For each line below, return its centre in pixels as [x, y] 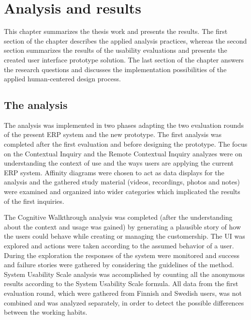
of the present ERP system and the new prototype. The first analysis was [113, 134]
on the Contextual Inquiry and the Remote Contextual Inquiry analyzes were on [123, 153]
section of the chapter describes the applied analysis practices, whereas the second [125, 40]
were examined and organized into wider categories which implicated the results [122, 191]
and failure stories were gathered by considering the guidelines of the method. [119, 265]
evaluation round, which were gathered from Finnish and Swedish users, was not [123, 293]
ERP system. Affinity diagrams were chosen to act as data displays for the [114, 172]
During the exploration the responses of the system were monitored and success [122, 255]
